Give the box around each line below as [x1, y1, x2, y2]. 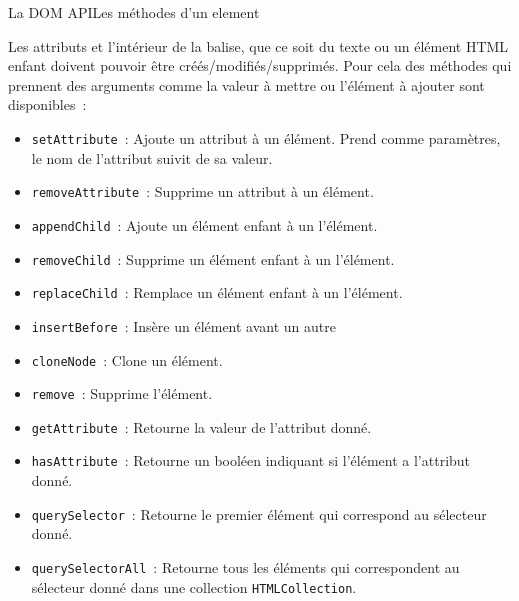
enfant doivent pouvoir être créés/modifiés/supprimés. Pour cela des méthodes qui [8, 55, 512, 76]
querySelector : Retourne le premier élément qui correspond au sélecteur [31, 503, 487, 524]
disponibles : [8, 94, 87, 115]
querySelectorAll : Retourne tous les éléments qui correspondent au [31, 556, 460, 577]
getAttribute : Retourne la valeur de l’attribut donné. [31, 416, 372, 437]
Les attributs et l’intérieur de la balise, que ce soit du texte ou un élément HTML [8, 35, 509, 56]
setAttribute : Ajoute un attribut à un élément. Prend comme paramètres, [31, 127, 501, 148]
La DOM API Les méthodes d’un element [8, 2, 260, 22]
